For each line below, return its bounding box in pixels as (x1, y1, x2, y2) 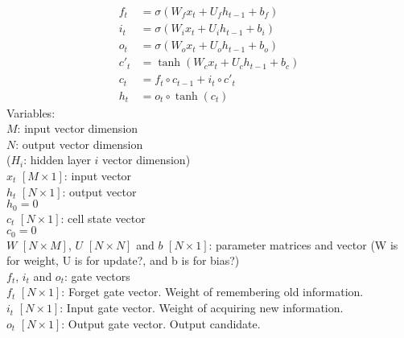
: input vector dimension (17, 120, 138, 137)
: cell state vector (60, 209, 146, 226)
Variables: (6, 104, 56, 121)
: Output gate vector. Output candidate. (61, 315, 261, 332)
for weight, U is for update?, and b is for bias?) (6, 252, 240, 269)
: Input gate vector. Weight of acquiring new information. (60, 299, 344, 316)
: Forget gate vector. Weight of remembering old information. (61, 283, 364, 300)
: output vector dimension (15, 135, 143, 152)
